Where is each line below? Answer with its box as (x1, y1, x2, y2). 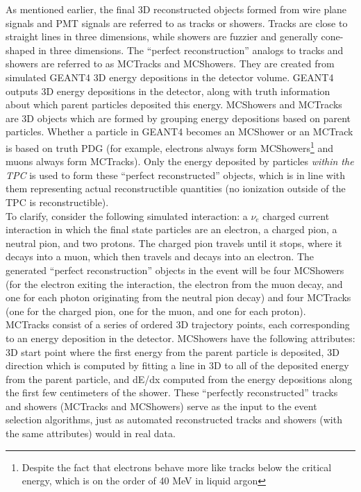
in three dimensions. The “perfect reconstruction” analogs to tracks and (38, 42, 344, 57)
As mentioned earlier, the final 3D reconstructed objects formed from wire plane (6, 2, 347, 16)
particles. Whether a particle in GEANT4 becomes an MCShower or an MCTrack (6, 124, 353, 139)
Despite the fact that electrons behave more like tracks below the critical (22, 459, 332, 474)
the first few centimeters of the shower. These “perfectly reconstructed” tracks (6, 385, 338, 400)
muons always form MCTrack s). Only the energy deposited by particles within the (6, 154, 354, 169)
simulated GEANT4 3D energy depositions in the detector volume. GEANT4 (6, 69, 334, 84)
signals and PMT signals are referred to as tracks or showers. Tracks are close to (6, 15, 348, 30)
